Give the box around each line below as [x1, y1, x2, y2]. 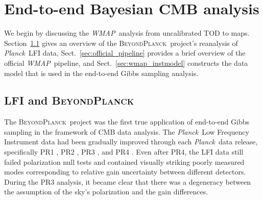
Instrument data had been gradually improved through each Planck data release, [4, 136, 258, 147]
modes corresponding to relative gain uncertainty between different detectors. [4, 166, 246, 177]
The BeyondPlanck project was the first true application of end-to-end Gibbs [4, 116, 249, 127]
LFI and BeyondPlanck [4, 92, 134, 108]
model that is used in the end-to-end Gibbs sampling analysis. [4, 67, 199, 78]
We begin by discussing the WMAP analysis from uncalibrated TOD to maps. [4, 28, 250, 38]
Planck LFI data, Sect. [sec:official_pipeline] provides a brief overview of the [4, 47, 246, 58]
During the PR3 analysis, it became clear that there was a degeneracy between [4, 176, 251, 187]
